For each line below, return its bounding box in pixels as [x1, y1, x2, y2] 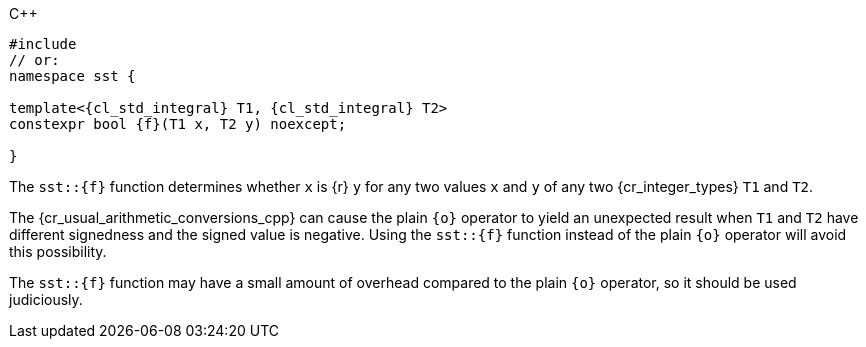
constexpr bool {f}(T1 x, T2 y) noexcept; [9, 116, 347, 132]
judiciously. [9, 291, 83, 308]
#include [9, 36, 77, 52]
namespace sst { [9, 68, 136, 84]
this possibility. [9, 243, 107, 260]
